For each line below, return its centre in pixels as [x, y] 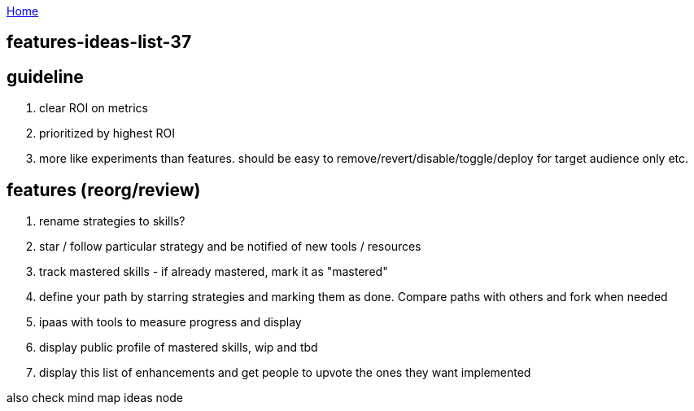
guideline [45, 77]
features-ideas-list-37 [99, 42]
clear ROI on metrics [94, 108]
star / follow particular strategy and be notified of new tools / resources [230, 247]
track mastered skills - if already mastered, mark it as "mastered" [214, 272]
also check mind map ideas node [95, 398]
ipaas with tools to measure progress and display [170, 322]
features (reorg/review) [104, 190]
